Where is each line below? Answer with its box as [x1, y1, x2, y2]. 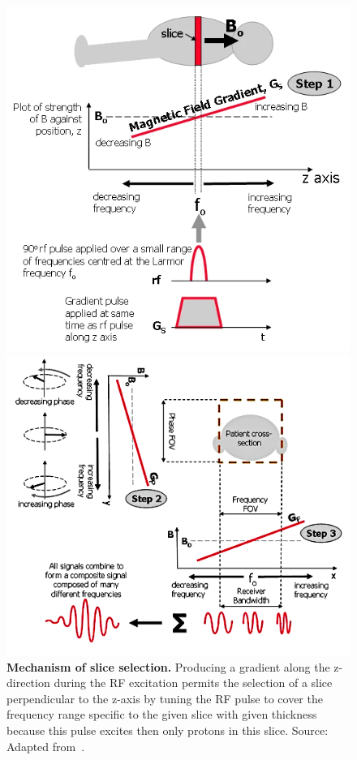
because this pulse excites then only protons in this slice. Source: [6, 722, 329, 738]
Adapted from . [6, 737, 85, 754]
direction [6, 674, 50, 691]
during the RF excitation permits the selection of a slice [54, 674, 333, 691]
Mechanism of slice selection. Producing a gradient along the [6, 658, 330, 675]
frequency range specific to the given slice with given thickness [6, 706, 317, 723]
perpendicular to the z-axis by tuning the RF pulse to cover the [6, 689, 323, 706]
